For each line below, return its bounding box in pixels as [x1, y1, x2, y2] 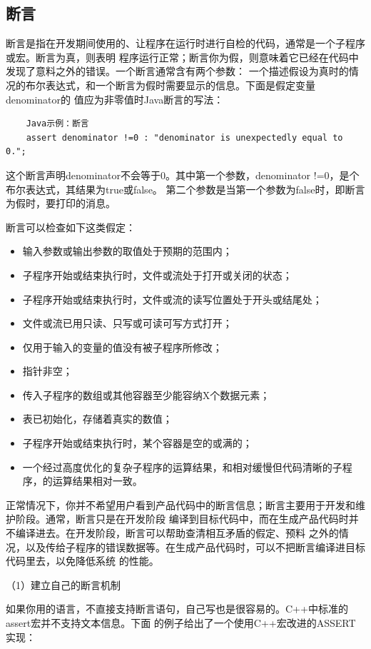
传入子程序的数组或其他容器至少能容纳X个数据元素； [22, 387, 270, 402]
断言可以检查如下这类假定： [6, 219, 136, 234]
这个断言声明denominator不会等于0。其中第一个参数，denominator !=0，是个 [6, 167, 360, 182]
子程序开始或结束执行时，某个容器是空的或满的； [22, 436, 253, 451]
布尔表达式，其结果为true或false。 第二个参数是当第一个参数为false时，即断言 [6, 181, 365, 196]
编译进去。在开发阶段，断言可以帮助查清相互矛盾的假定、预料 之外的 [15, 525, 339, 540]
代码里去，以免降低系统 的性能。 [6, 553, 159, 568]
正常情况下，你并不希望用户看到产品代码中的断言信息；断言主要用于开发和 [6, 497, 355, 512]
